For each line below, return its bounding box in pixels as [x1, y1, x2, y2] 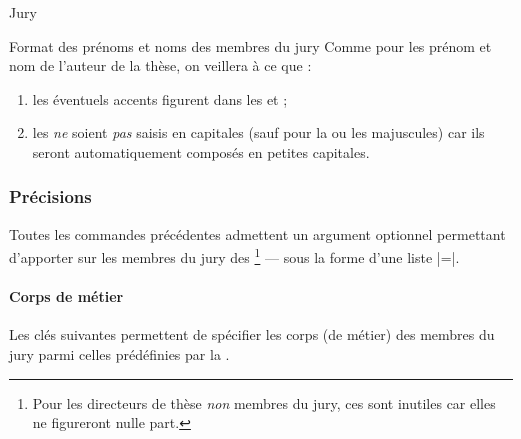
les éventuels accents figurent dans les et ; [32, 88, 288, 109]
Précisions [9, 184, 92, 209]
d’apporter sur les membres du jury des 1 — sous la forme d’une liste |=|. [9, 244, 460, 268]
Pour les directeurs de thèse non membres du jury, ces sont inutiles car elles [32, 392, 496, 413]
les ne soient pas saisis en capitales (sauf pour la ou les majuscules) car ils [32, 122, 485, 143]
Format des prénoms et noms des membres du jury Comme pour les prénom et [9, 35, 492, 56]
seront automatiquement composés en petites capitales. [32, 141, 370, 162]
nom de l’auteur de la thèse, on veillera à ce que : [9, 55, 312, 76]
